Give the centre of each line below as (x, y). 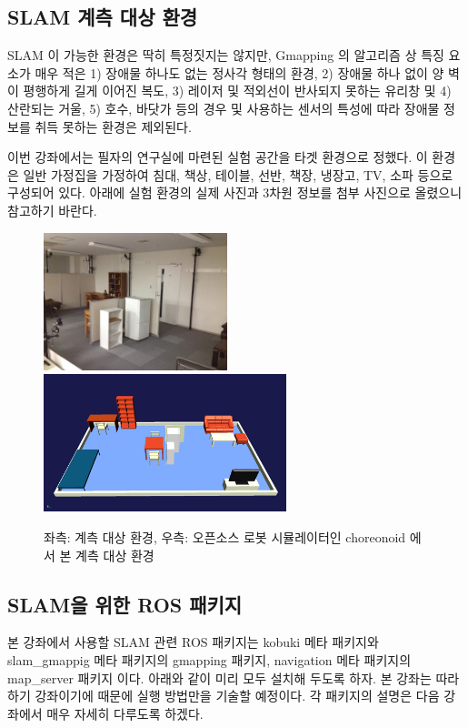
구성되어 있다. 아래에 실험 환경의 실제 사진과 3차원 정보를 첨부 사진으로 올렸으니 (235, 192)
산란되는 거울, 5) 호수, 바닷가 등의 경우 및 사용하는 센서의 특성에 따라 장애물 (224, 108)
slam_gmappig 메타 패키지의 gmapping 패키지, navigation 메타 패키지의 (209, 660)
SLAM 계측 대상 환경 (103, 17)
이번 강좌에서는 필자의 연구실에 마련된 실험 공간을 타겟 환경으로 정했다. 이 (218, 157)
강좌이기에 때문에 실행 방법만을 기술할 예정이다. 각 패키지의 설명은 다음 (237, 696)
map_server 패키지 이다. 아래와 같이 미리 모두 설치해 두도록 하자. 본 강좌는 (219, 677)
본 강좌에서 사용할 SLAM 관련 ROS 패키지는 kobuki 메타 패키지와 (193, 642)
